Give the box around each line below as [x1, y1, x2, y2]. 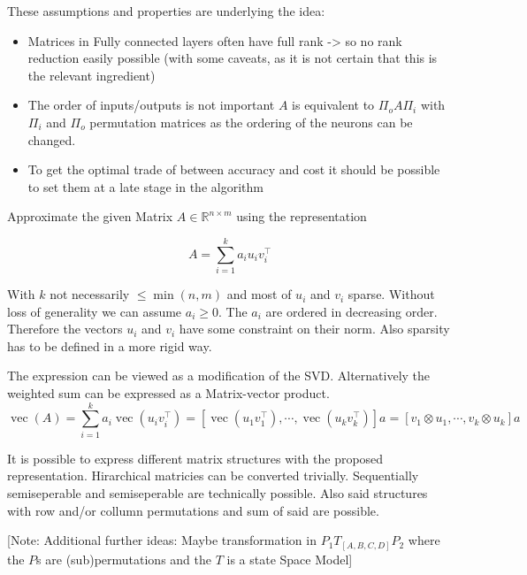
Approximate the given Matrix [7, 207, 173, 226]
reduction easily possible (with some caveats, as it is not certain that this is [27, 49, 438, 67]
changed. [27, 130, 76, 149]
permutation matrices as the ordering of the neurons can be [89, 112, 413, 131]
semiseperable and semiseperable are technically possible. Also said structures [7, 483, 428, 502]
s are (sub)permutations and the [36, 549, 211, 568]
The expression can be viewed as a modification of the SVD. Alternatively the [7, 366, 431, 385]
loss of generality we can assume [7, 302, 182, 320]
